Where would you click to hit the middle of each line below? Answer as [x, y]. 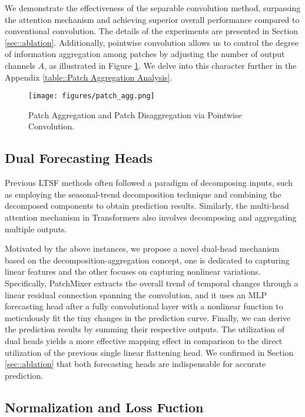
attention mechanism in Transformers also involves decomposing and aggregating [151, 217]
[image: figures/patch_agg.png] [92, 96]
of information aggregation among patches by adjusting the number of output [145, 54]
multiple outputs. [36, 228]
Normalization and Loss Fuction [104, 407]
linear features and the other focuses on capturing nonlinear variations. [133, 271]
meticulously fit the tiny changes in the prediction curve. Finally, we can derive [148, 317]
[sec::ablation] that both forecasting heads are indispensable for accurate [135, 364]
